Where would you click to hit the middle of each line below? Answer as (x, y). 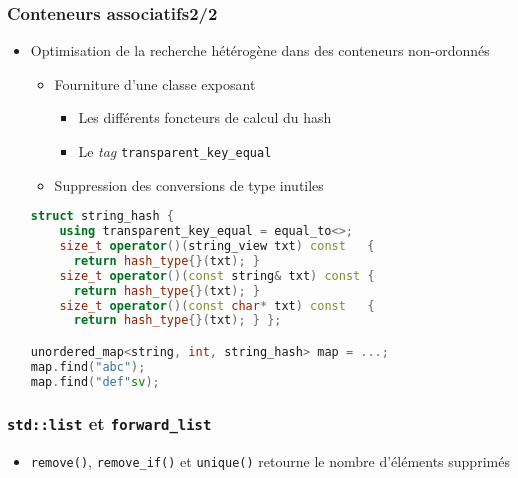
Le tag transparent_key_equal (175, 151)
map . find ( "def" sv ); (95, 381)
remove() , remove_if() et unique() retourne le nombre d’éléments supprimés (270, 461)
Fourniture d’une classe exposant (155, 83)
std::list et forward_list (109, 423)
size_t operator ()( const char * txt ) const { (217, 305)
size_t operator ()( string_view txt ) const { (217, 246)
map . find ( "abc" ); (88, 366)
